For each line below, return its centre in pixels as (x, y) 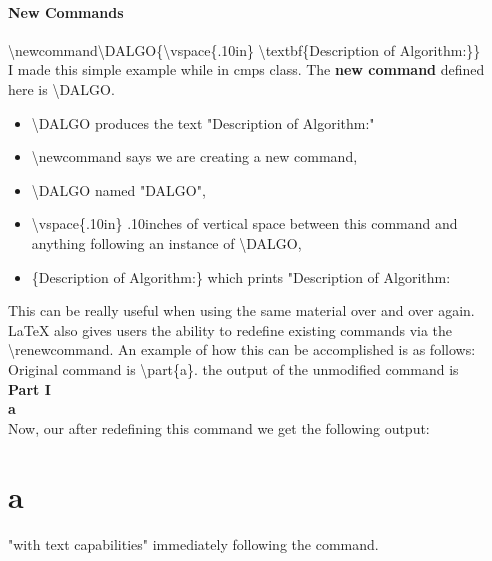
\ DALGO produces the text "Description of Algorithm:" (203, 122)
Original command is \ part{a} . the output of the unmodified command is (233, 368)
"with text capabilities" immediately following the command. (193, 544)
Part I (29, 388)
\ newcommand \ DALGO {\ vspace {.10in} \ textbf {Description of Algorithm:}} (244, 49)
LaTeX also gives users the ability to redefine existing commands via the (230, 329)
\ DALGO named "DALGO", (118, 189)
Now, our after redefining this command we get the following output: (219, 427)
